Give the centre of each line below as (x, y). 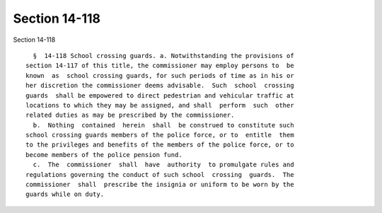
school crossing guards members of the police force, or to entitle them (160, 135)
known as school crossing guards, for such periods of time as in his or (160, 75)
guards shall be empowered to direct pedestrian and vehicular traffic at (160, 95)
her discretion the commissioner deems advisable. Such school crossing (160, 86)
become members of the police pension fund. (104, 155)
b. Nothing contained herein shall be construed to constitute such (163, 125)
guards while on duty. (65, 194)
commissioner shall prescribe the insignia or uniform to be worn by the (160, 185)
